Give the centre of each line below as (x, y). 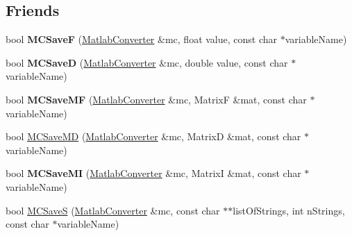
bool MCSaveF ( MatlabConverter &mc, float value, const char (142, 39)
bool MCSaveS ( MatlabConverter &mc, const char (113, 210)
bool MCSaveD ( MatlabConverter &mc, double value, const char (147, 62)
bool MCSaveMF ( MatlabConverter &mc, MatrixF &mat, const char (156, 99)
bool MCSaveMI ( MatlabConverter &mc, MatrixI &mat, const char (153, 173)
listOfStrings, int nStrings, (289, 210)
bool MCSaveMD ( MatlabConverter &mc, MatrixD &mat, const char (153, 136)
